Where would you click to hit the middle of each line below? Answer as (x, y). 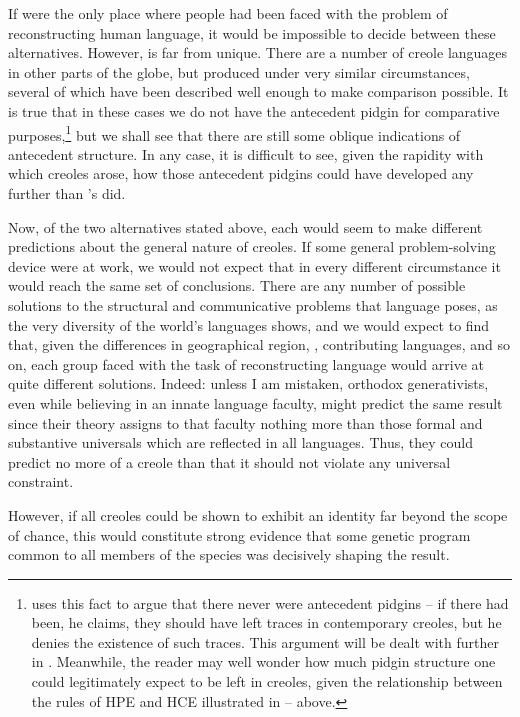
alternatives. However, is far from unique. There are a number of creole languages (258, 52)
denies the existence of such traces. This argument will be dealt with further (265, 641)
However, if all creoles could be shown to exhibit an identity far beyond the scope (258, 514)
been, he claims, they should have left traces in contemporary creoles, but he (266, 622)
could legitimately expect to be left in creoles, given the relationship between (267, 681)
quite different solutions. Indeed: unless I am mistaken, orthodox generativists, (248, 383)
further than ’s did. (67, 193)
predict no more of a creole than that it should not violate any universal (229, 461)
